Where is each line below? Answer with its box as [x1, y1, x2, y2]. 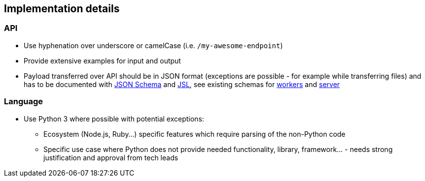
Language [4, 96, 43, 107]
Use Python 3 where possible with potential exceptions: [24, 114, 204, 123]
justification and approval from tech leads [43, 153, 178, 162]
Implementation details [4, 2, 120, 15]
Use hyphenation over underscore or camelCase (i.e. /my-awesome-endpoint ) [24, 41, 283, 50]
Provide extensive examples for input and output [24, 56, 181, 65]
